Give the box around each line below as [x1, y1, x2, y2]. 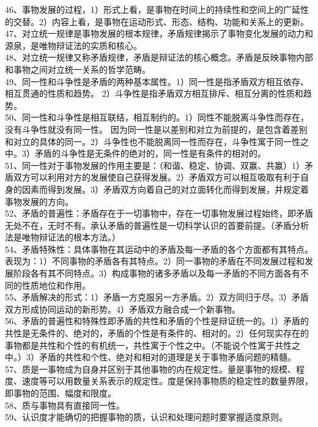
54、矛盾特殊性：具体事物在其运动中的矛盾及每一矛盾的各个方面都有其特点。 [5, 242, 313, 255]
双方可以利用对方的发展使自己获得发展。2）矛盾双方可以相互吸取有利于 [13, 171, 300, 184]
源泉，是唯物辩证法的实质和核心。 [5, 39, 142, 51]
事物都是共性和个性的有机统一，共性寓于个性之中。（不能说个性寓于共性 [5, 338, 292, 351]
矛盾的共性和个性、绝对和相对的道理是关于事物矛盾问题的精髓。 [39, 351, 296, 363]
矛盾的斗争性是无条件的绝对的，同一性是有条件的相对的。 [34, 147, 266, 160]
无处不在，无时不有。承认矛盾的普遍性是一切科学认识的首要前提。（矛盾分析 [5, 218, 309, 231]
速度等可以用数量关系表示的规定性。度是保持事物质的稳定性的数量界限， [21, 374, 313, 387]
